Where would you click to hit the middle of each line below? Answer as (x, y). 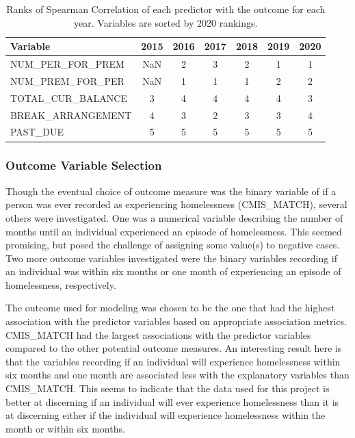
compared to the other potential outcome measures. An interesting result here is (174, 348)
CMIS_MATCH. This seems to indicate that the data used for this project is (168, 388)
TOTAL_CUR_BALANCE (69, 98)
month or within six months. (65, 428)
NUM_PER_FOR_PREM (67, 64)
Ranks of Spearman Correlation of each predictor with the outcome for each (166, 9)
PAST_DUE (37, 132)
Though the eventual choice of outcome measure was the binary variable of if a (171, 191)
